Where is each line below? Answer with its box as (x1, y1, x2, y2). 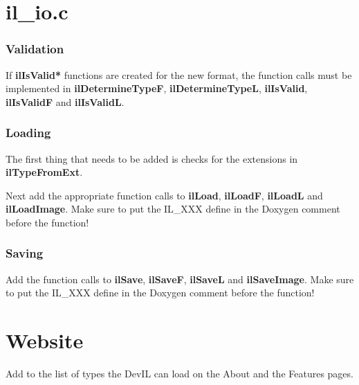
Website (6, 326, 84, 355)
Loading (6, 124, 51, 141)
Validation (6, 40, 64, 57)
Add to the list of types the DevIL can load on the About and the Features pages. (6, 366, 353, 381)
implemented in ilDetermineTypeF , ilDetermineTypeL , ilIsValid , (6, 81, 308, 96)
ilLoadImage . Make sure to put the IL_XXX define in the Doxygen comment (6, 202, 340, 216)
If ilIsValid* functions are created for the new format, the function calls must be (6, 67, 352, 82)
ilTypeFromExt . (6, 165, 83, 179)
